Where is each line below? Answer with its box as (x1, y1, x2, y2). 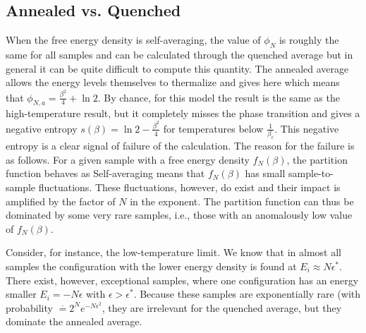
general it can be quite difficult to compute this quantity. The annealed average (6, 61, 349, 75)
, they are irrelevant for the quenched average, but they (102, 300, 342, 315)
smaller (6, 286, 37, 301)
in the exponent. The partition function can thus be (130, 193, 354, 208)
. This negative (274, 121, 339, 135)
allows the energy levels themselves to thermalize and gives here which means (6, 75, 340, 90)
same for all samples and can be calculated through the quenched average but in (6, 47, 353, 61)
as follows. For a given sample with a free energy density (6, 152, 250, 166)
